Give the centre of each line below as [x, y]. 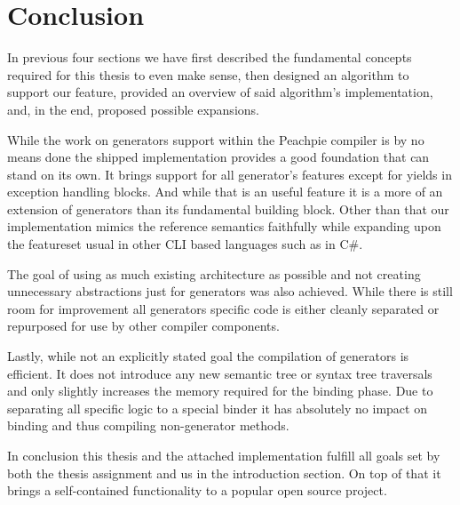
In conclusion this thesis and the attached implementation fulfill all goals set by [224, 455]
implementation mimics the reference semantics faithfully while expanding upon [224, 226]
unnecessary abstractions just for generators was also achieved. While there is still [230, 291]
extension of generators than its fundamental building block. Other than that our [228, 208]
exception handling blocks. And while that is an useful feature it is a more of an [225, 192]
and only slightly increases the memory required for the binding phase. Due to [220, 391]
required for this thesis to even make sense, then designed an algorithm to [208, 74]
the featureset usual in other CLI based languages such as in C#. [185, 244]
